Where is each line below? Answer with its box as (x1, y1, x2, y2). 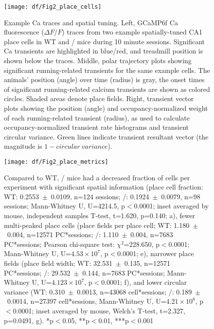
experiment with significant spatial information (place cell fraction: (4, 182, 203, 192)
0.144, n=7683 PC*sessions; (82, 267, 165, 277)
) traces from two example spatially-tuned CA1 (62, 27, 203, 37)
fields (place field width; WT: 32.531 (4, 258, 112, 268)
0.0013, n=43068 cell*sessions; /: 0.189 (77, 286, 192, 296)
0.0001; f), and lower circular (101, 277, 187, 287)
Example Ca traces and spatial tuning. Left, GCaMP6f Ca (4, 17, 178, 27)
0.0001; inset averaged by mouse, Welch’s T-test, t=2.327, (13, 305, 185, 315)
